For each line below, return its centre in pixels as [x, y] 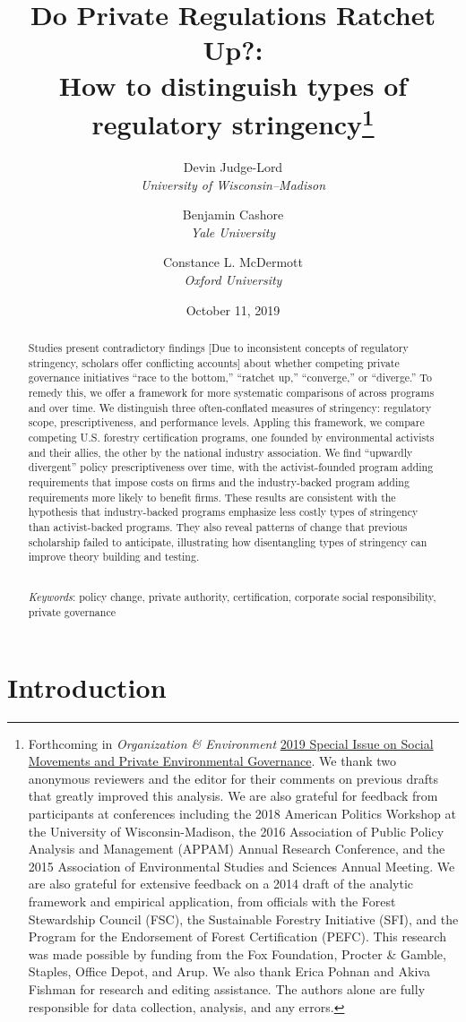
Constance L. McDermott [233, 262]
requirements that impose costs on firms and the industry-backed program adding [219, 481]
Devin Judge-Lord [233, 167]
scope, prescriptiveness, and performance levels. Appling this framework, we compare [226, 422]
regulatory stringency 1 [233, 122]
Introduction [87, 687]
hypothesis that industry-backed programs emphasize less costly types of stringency [223, 512]
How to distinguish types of [233, 85]
